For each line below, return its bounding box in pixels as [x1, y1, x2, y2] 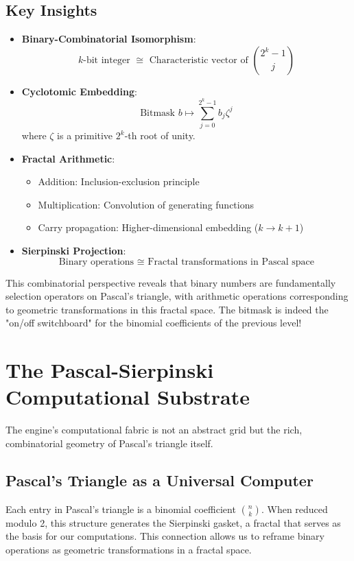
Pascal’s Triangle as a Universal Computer [5, 469, 314, 490]
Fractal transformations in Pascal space [147, 256, 314, 267]
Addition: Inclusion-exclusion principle [38, 174, 200, 189]
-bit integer [83, 55, 130, 65]
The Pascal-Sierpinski [5, 356, 214, 384]
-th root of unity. [124, 128, 196, 143]
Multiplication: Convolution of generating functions [38, 197, 255, 211]
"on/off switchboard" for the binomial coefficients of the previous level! [5, 315, 302, 330]
